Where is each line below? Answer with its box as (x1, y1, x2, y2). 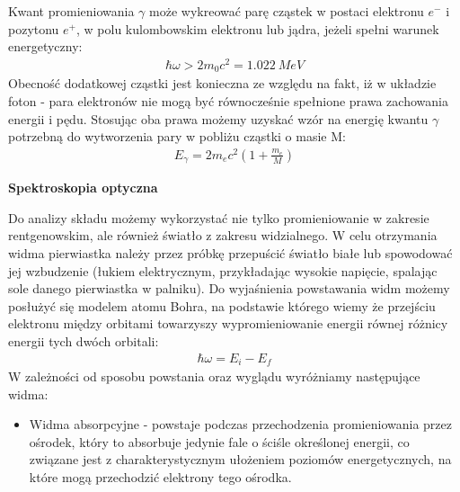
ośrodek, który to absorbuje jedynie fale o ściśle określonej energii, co (29, 432, 410, 451)
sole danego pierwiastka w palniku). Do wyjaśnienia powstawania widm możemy (8, 279, 450, 298)
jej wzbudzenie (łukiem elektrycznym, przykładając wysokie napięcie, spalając (8, 261, 438, 280)
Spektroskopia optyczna (8, 178, 158, 197)
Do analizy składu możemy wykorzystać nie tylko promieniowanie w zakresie (8, 208, 429, 227)
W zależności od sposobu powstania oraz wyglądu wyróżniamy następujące (8, 367, 420, 386)
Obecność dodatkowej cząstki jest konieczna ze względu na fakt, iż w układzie (8, 74, 437, 93)
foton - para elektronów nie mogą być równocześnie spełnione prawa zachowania (8, 91, 448, 110)
